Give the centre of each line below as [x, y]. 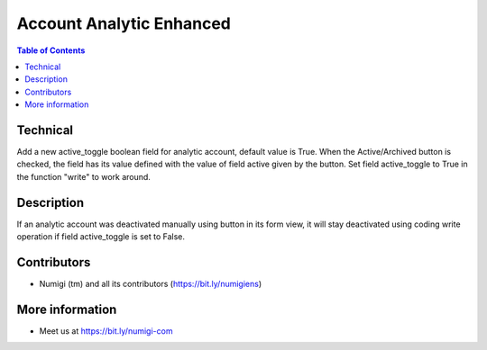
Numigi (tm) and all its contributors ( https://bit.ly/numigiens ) [151, 284]
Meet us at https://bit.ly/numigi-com [106, 331]
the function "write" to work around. [83, 176]
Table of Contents [51, 50]
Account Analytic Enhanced [124, 23]
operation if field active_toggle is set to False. [101, 237]
